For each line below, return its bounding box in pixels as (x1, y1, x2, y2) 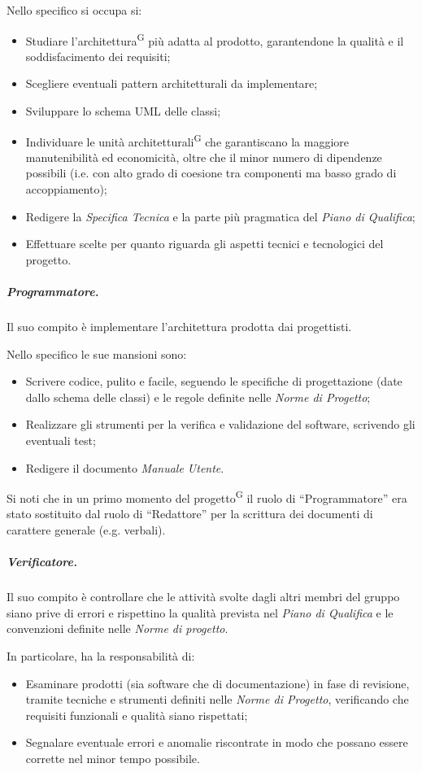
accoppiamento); (25, 181, 107, 198)
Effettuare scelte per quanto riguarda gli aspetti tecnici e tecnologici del (25, 235, 384, 252)
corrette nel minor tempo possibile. (25, 749, 200, 766)
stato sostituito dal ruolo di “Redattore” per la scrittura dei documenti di (7, 505, 373, 522)
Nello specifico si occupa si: (7, 2, 142, 18)
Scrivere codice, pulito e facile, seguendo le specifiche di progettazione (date (25, 373, 402, 390)
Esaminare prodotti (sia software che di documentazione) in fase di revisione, (25, 674, 410, 691)
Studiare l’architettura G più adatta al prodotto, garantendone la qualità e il (25, 29, 404, 49)
